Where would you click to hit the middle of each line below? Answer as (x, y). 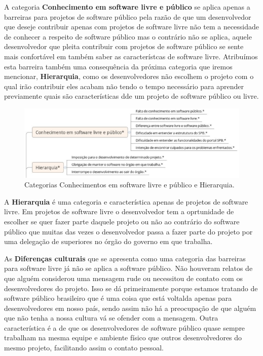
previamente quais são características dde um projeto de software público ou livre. (131, 96)
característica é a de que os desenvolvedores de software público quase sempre (125, 327)
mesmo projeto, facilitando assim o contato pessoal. (84, 348)
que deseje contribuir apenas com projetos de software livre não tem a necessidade (132, 27)
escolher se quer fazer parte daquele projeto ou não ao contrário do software (122, 221)
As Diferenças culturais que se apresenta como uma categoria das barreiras (125, 258)
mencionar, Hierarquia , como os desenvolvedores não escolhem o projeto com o (129, 76)
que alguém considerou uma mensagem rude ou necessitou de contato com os (123, 278)
